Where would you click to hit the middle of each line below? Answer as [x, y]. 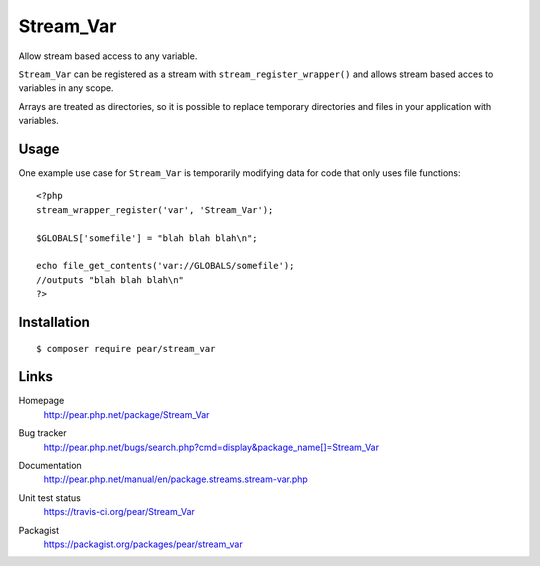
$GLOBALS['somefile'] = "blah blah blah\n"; [147, 238]
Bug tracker [42, 433]
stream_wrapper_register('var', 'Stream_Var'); [155, 209]
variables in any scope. [66, 88]
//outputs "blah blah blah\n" [110, 279]
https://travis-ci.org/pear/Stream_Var [119, 512]
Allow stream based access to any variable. [108, 56]
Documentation [50, 466]
